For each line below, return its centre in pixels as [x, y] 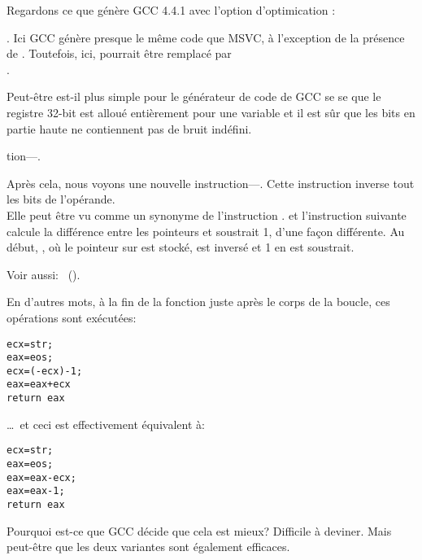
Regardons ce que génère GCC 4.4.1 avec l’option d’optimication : [171, 10]
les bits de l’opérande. [61, 199]
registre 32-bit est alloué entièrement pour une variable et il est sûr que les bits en [211, 112]
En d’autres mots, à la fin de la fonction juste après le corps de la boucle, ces [198, 302]
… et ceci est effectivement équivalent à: [106, 424]
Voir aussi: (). [44, 274]
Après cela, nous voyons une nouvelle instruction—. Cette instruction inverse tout [211, 183]
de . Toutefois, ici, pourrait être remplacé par [119, 53]
